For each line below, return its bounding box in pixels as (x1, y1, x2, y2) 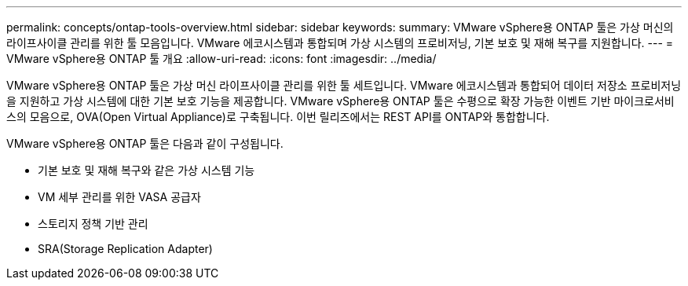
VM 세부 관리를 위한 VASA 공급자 (38, 190, 201, 203)
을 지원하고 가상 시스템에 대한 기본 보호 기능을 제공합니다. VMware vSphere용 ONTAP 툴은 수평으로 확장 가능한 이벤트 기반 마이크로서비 (6, 94, 675, 108)
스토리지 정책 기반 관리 (38, 217, 148, 230)
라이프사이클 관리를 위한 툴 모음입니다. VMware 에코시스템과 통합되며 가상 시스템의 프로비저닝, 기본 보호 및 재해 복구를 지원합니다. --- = (6, 36, 674, 49)
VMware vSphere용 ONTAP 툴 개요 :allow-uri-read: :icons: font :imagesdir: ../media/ (6, 52, 437, 65)
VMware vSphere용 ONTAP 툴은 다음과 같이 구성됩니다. (6, 137, 284, 150)
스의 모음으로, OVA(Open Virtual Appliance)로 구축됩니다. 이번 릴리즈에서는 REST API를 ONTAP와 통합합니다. (6, 110, 550, 123)
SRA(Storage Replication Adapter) (38, 242, 213, 255)
